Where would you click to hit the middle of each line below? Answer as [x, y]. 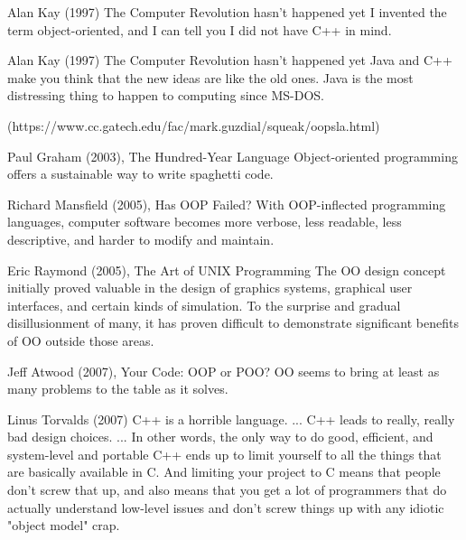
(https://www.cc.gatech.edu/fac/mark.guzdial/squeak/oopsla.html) [194, 125]
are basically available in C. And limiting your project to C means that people [224, 472]
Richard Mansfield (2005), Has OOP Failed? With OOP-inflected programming [227, 204]
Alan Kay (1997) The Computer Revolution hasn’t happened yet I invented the [227, 12]
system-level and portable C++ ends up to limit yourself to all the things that [224, 454]
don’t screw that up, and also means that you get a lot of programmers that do [227, 490]
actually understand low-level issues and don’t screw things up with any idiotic [226, 507]
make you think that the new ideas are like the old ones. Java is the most [210, 77]
